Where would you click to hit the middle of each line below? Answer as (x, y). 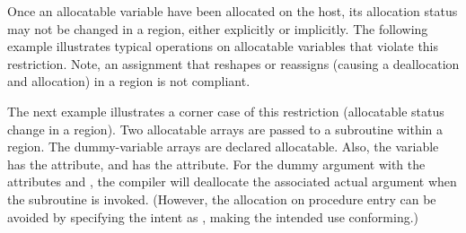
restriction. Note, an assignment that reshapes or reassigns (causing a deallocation (233, 63)
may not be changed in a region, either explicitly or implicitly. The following (218, 28)
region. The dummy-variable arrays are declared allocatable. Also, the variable (223, 147)
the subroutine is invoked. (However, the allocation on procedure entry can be (222, 198)
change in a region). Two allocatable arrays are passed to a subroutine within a (225, 129)
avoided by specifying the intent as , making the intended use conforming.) (213, 216)
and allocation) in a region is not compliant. (129, 81)
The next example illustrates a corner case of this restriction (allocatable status (226, 111)
